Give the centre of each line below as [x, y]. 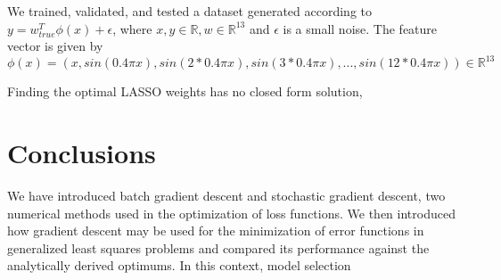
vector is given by [55, 46]
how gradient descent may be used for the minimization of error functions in [216, 231]
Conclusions [82, 153]
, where [132, 28]
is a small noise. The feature [360, 28]
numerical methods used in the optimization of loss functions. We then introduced [231, 213]
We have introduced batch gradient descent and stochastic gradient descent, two [226, 195]
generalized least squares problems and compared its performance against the [218, 247]
